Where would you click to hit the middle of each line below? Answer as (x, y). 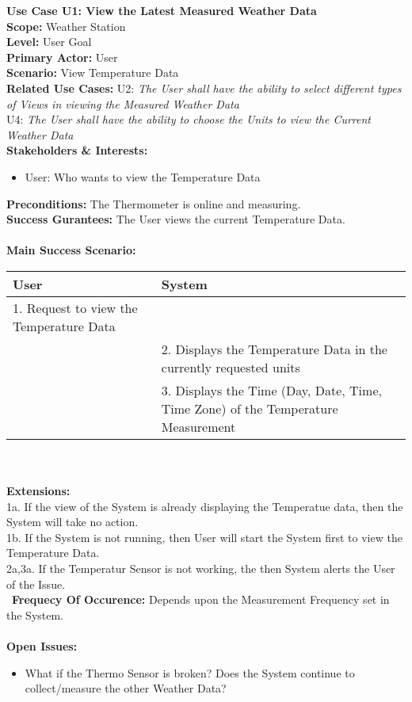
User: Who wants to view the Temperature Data (143, 176)
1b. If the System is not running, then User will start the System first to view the (204, 537)
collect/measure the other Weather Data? (126, 688)
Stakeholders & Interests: (77, 150)
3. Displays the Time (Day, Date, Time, (271, 390)
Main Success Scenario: (71, 250)
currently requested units (231, 367)
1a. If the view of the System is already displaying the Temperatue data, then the (205, 506)
